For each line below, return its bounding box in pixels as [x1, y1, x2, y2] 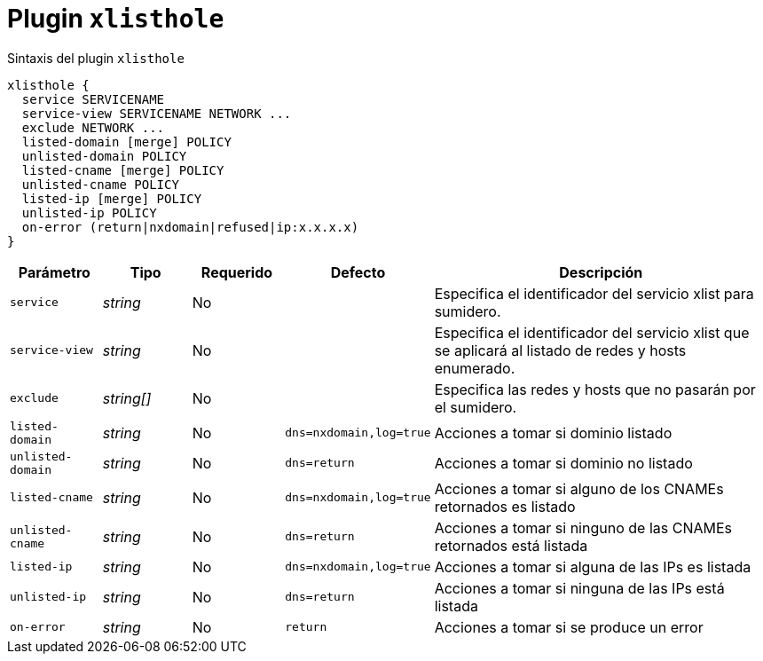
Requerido [201, 263, 273, 281]
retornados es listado [434, 497, 576, 515]
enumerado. [434, 358, 515, 377]
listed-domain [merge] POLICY [21, 134, 232, 149]
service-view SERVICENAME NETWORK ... [21, 106, 292, 121]
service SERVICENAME [21, 91, 165, 106]
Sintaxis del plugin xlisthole [7, 50, 185, 66]
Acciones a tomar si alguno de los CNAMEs [434, 479, 724, 498]
